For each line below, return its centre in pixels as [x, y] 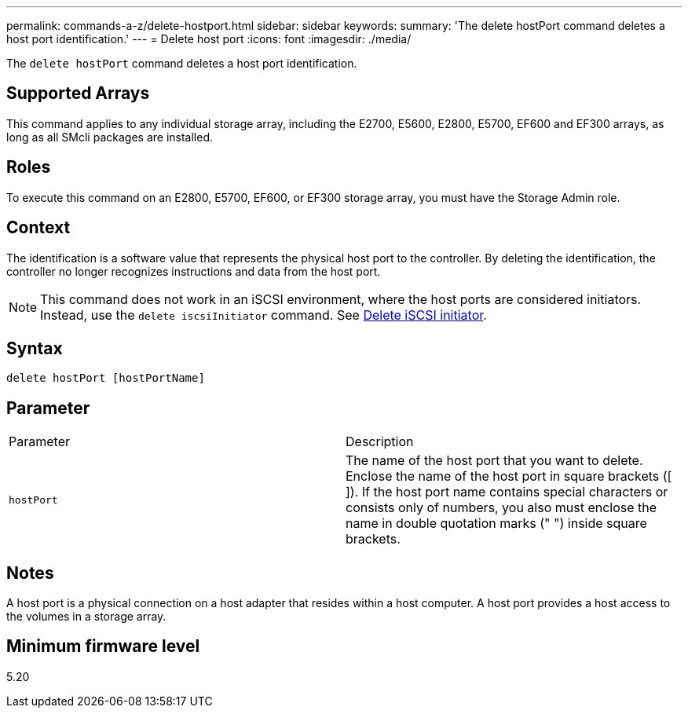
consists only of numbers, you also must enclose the [501, 508]
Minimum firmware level [103, 646]
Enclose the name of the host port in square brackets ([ [509, 476]
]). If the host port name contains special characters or [507, 492]
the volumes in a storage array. [86, 617]
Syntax [35, 348]
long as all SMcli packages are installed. [110, 137]
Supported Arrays [78, 93]
